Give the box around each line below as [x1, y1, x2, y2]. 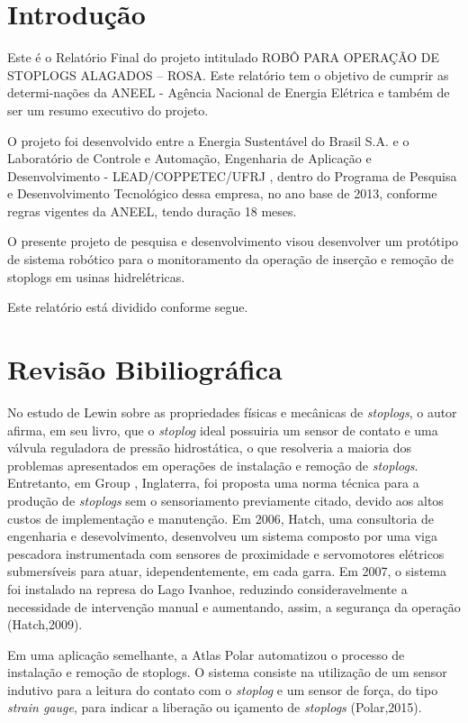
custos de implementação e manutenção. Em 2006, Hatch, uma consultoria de [7, 508, 435, 527]
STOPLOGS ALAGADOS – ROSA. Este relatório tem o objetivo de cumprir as [7, 65, 449, 84]
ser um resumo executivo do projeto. [7, 100, 209, 119]
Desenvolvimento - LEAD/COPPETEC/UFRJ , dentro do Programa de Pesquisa [7, 166, 457, 185]
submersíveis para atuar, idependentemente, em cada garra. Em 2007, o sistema [7, 562, 447, 581]
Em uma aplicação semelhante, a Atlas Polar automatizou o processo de [7, 645, 405, 664]
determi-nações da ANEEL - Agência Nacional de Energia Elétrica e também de [7, 83, 450, 102]
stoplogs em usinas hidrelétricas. [7, 267, 185, 286]
